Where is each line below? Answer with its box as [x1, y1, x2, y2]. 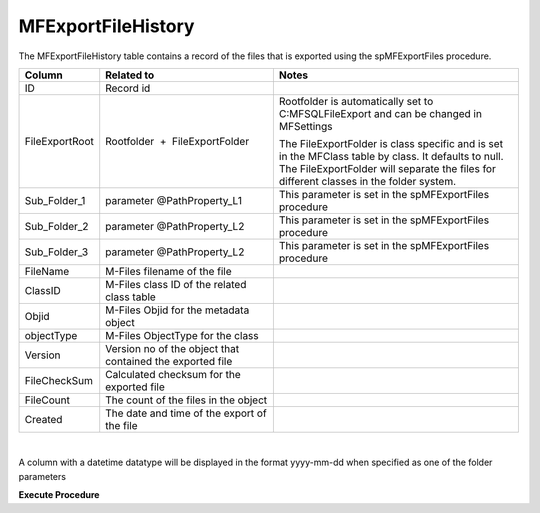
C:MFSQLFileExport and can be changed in [278, 106, 482, 120]
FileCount [24, 393, 70, 407]
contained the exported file [105, 354, 233, 368]
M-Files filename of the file [105, 264, 232, 278]
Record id [105, 81, 151, 95]
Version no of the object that [105, 341, 240, 355]
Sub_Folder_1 [24, 193, 86, 207]
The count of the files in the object [105, 393, 268, 407]
